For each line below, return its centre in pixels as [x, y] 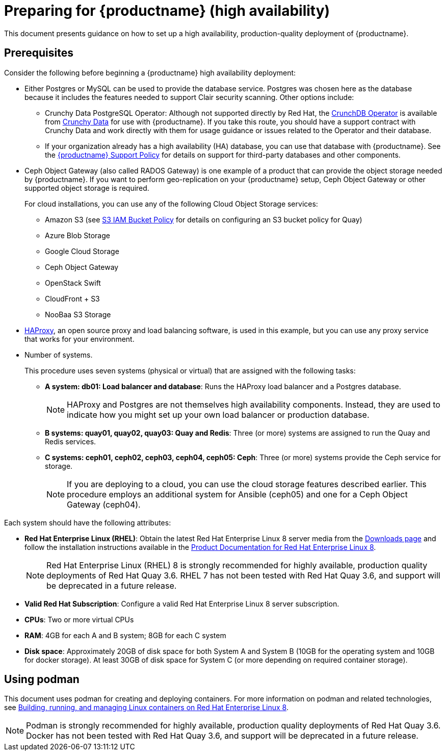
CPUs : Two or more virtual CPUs [79, 619]
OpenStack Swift [73, 283]
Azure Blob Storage [77, 235]
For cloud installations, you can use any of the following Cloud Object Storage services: [171, 204]
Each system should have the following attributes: [88, 522]
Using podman [42, 679]
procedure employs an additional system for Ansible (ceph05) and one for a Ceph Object [237, 494]
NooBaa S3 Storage [78, 314]
